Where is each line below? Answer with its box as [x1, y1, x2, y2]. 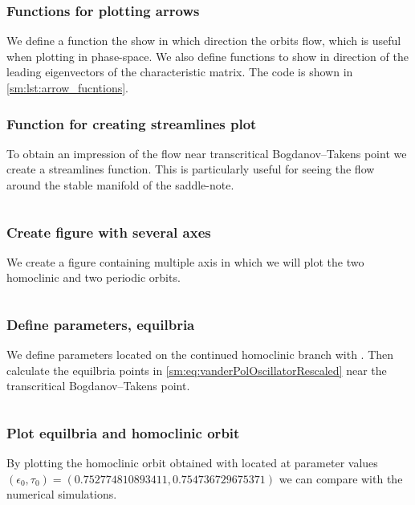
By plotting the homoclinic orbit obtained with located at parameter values [6, 454, 378, 471]
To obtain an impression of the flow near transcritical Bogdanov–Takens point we [6, 145, 407, 161]
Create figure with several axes [6, 222, 211, 242]
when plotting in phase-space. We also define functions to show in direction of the [6, 47, 409, 64]
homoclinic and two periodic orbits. [6, 269, 181, 286]
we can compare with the [279, 470, 403, 487]
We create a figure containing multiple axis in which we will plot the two [6, 253, 364, 270]
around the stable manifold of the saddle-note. [6, 177, 234, 193]
